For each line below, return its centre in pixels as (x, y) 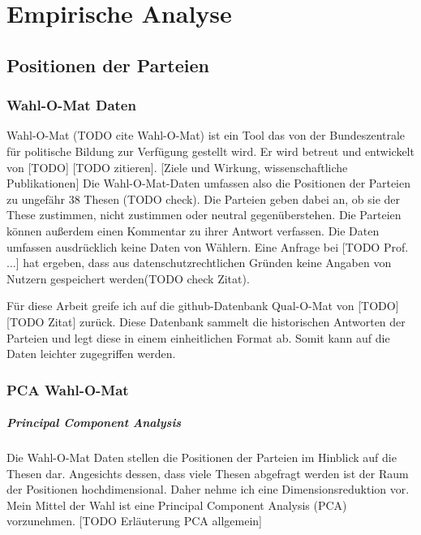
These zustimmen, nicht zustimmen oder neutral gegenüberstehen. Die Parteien (204, 215)
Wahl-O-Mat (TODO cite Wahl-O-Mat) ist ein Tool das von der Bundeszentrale (206, 135)
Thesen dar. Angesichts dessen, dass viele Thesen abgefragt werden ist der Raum (208, 473)
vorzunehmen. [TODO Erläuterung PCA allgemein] (134, 521)
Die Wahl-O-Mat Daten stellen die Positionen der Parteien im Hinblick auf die (202, 457)
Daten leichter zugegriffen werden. (91, 354)
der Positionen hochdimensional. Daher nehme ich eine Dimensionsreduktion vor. (208, 489)
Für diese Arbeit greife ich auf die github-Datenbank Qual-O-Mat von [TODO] (203, 306)
